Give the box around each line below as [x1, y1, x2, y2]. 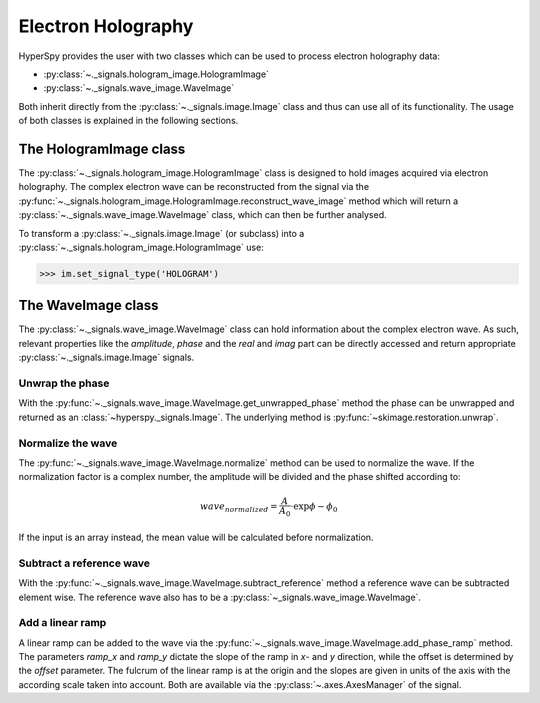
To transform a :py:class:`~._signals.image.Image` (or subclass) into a [18, 227, 305, 239]
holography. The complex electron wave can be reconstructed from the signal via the [18, 181, 370, 193]
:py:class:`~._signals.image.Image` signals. [18, 351, 195, 364]
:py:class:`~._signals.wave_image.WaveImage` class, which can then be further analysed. [18, 209, 387, 221]
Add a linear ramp [18, 616, 107, 630]
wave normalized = [200, 501, 278, 515]
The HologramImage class [18, 140, 186, 157]
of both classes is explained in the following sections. [18, 115, 239, 127]
